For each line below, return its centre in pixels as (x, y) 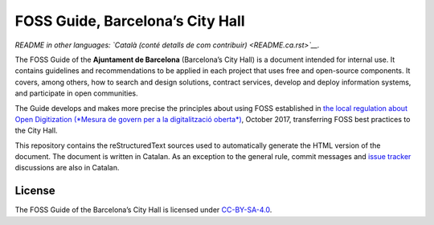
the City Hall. (36, 131)
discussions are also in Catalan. (67, 168)
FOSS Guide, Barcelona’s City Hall (130, 21)
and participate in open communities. (76, 93)
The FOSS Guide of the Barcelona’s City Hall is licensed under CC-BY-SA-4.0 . (143, 210)
